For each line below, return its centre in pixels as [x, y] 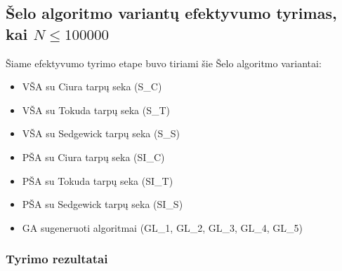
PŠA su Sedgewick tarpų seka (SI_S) [103, 204]
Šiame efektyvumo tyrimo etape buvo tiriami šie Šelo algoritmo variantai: [164, 63]
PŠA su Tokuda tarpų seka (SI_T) [98, 180]
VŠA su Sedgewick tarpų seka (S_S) [101, 133]
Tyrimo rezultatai [57, 259]
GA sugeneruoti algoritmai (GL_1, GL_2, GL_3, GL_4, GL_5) [162, 227]
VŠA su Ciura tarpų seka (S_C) [92, 86]
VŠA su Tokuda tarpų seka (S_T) [96, 110]
